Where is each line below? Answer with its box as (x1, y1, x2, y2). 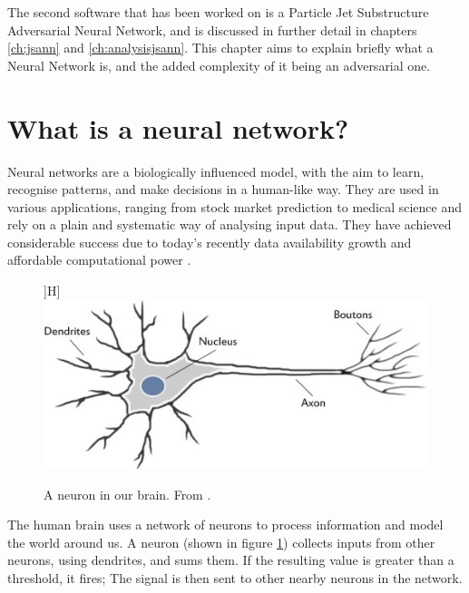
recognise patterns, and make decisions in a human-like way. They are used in (7, 180, 439, 199)
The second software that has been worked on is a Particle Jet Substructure (7, 3, 429, 21)
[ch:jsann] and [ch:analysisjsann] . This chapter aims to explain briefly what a (7, 38, 434, 57)
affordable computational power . (7, 250, 191, 269)
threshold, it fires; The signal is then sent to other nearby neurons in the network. (7, 568, 463, 587)
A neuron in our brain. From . (44, 484, 211, 503)
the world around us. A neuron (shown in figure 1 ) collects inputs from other (7, 532, 435, 551)
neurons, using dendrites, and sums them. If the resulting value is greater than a (7, 550, 454, 569)
